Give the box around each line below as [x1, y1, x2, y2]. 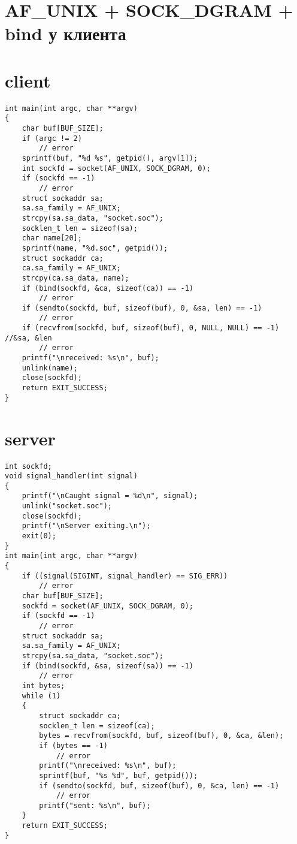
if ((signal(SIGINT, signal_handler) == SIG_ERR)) [22, 571, 228, 580]
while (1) [22, 691, 61, 700]
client [5, 68, 51, 92]
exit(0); [22, 532, 56, 541]
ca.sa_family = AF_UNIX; [22, 264, 121, 273]
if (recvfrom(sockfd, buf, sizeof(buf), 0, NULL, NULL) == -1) [22, 324, 280, 333]
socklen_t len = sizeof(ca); [39, 721, 155, 730]
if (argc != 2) [22, 134, 82, 143]
